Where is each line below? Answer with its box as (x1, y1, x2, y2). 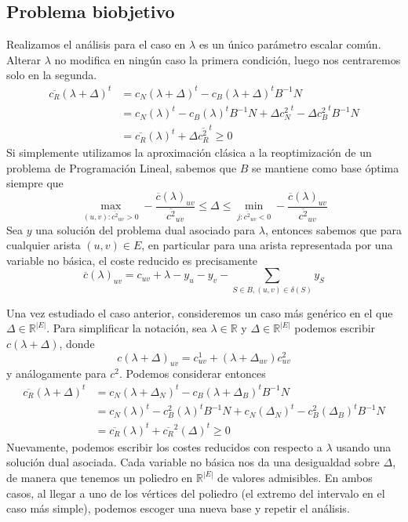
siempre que (6, 175, 64, 191)
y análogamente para (6, 365, 107, 382)
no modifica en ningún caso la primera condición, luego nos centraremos (54, 51, 401, 67)
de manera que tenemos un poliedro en (6, 469, 193, 485)
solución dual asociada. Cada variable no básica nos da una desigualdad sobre (6, 454, 380, 470)
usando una (336, 438, 392, 455)
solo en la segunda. (6, 67, 97, 83)
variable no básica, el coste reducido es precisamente (6, 252, 258, 268)
